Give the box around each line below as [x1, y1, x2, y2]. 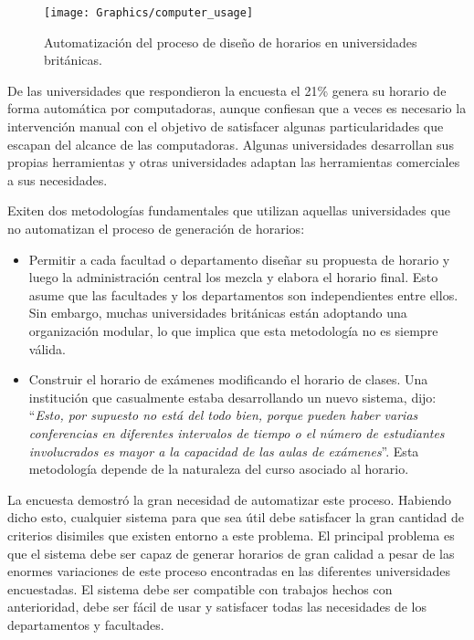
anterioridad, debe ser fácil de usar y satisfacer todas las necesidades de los [7, 597, 427, 616]
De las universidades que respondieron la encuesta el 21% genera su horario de [7, 80, 447, 100]
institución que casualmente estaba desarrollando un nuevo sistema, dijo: [28, 387, 437, 406]
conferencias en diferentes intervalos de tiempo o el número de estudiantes [28, 423, 445, 442]
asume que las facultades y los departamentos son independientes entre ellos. [28, 285, 458, 304]
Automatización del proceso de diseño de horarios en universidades [44, 32, 417, 51]
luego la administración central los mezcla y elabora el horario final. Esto [28, 268, 438, 287]
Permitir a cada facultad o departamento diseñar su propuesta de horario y [28, 249, 450, 268]
